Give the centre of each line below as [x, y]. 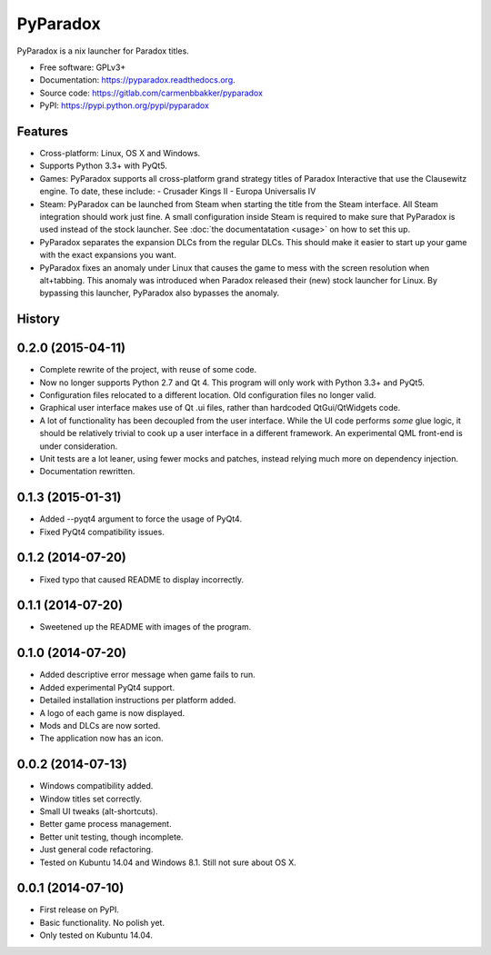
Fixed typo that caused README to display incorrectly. [142, 579]
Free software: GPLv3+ [83, 67]
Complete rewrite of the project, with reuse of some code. [148, 370]
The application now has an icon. [101, 738]
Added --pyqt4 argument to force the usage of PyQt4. [141, 519]
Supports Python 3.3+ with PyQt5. [104, 166]
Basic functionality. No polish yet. [102, 922]
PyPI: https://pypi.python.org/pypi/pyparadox [124, 105]
